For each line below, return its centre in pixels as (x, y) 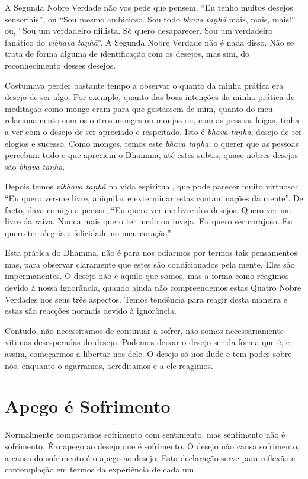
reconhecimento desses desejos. (60, 65)
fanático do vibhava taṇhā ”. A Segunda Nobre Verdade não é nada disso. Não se (150, 42)
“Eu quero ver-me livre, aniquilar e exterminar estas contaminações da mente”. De (154, 197)
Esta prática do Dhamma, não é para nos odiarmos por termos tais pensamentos (151, 253)
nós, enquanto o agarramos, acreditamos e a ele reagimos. (109, 365)
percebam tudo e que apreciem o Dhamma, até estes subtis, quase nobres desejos (152, 155)
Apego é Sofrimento (88, 406)
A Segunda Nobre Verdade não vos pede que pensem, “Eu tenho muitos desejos (149, 7)
